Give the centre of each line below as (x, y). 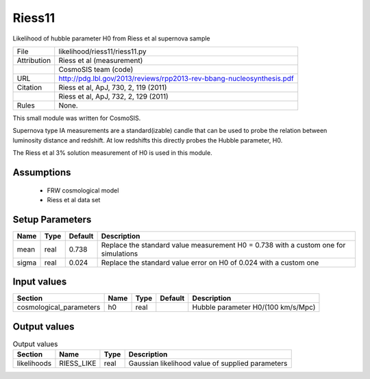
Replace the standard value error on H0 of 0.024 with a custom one (210, 262)
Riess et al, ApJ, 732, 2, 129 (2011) (113, 96)
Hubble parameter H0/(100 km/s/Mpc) (254, 307)
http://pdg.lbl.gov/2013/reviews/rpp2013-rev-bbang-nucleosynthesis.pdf (176, 78)
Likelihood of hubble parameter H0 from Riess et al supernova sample (111, 38)
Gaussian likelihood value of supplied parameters (208, 363)
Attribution (34, 60)
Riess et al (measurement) (101, 60)
